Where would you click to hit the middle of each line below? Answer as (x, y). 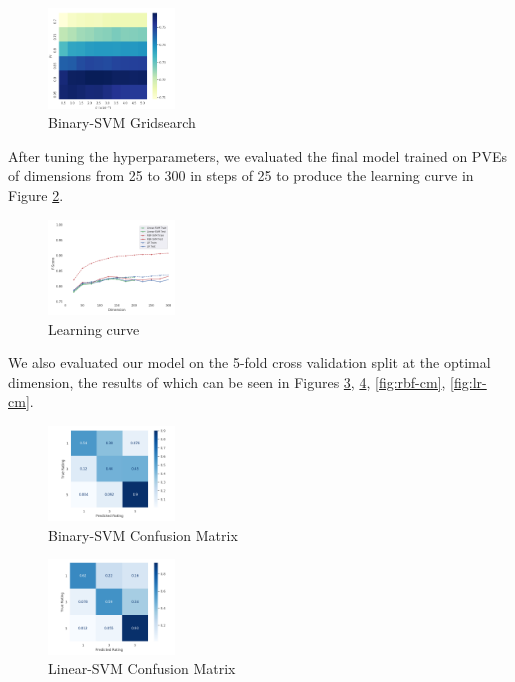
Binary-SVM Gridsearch (122, 122)
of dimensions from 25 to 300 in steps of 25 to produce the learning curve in (241, 175)
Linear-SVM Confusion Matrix (142, 668)
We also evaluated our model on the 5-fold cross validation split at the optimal (249, 362)
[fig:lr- (468, 381)
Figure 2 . (36, 194)
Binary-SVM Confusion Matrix (143, 534)
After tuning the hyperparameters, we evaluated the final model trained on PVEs (257, 155)
